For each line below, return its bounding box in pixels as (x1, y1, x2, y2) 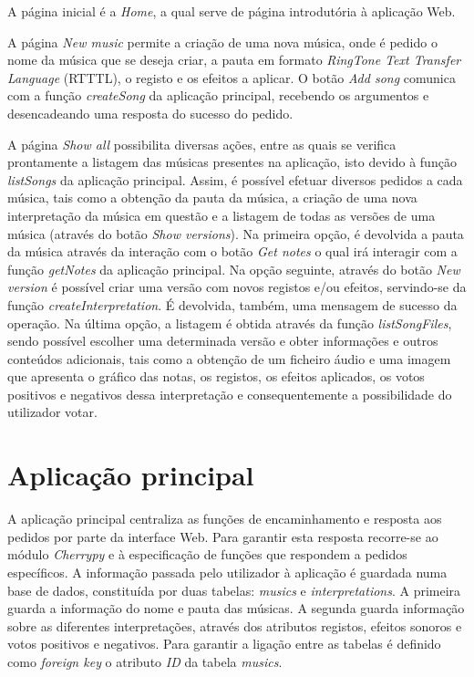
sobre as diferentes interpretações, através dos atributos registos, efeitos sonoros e (7, 616, 462, 635)
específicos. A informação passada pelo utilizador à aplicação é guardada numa (7, 562, 448, 581)
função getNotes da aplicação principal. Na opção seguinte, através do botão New (7, 259, 460, 278)
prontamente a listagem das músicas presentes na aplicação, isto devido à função (7, 152, 457, 172)
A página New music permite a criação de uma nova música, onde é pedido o (7, 32, 438, 51)
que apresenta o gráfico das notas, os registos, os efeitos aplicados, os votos (7, 367, 425, 386)
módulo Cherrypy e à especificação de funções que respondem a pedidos (7, 545, 407, 564)
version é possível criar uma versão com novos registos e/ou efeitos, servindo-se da (7, 277, 467, 297)
